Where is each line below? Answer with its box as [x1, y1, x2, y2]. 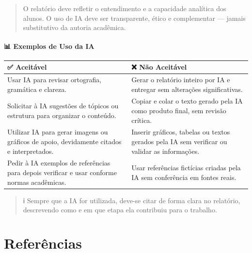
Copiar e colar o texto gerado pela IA [131, 96, 243, 106]
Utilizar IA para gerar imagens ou [7, 127, 108, 137]
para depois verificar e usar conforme [7, 167, 117, 178]
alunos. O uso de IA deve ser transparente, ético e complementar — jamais [23, 13, 246, 23]
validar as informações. [131, 146, 200, 156]
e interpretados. [7, 146, 54, 156]
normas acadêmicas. [7, 177, 66, 187]
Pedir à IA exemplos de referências [7, 158, 110, 168]
